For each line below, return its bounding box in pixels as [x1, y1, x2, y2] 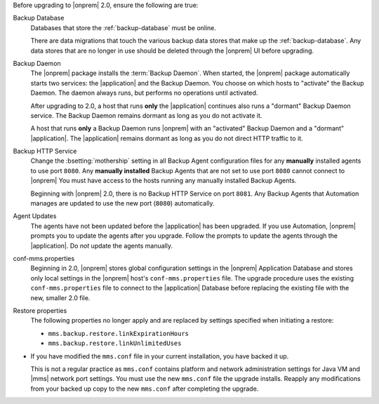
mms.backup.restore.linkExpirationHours [48, 330, 189, 337]
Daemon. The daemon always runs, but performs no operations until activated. [30, 88, 258, 97]
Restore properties [13, 306, 67, 315]
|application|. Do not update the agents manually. [30, 241, 173, 250]
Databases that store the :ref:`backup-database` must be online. [30, 23, 217, 32]
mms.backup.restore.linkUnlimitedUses [48, 339, 182, 347]
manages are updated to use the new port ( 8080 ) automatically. [30, 199, 215, 208]
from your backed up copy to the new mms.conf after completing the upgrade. [30, 384, 259, 393]
